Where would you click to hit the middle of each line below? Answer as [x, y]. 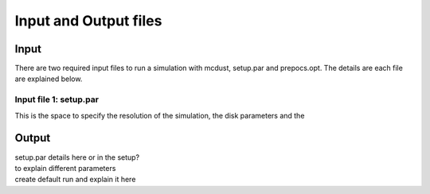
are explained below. [49, 79]
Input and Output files [88, 21]
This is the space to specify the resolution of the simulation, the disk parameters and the [160, 115]
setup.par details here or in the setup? [77, 157]
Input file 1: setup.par [57, 99]
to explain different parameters [65, 168]
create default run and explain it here [75, 180]
